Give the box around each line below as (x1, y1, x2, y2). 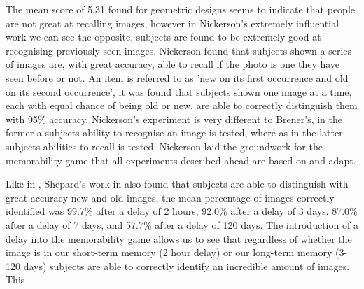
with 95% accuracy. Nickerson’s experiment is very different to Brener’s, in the (6, 111, 343, 126)
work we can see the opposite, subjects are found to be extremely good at (6, 29, 321, 44)
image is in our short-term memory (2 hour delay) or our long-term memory (6, 245, 332, 260)
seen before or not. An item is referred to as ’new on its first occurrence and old (6, 70, 349, 85)
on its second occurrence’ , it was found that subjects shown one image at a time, (6, 84, 352, 99)
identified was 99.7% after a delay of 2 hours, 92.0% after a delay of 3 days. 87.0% (6, 204, 358, 218)
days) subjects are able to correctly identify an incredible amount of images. (23, 258, 350, 273)
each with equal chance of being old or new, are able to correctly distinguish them (6, 98, 358, 113)
